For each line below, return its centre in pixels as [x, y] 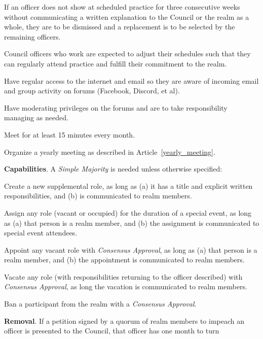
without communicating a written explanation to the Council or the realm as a [127, 16]
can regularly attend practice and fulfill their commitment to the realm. [116, 63]
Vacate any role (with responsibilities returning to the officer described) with [123, 276]
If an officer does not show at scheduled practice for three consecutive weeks [122, 7]
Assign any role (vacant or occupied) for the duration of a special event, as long [128, 212]
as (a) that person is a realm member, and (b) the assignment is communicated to [132, 223]
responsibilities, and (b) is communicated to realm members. [98, 196]
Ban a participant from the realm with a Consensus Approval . [100, 304]
